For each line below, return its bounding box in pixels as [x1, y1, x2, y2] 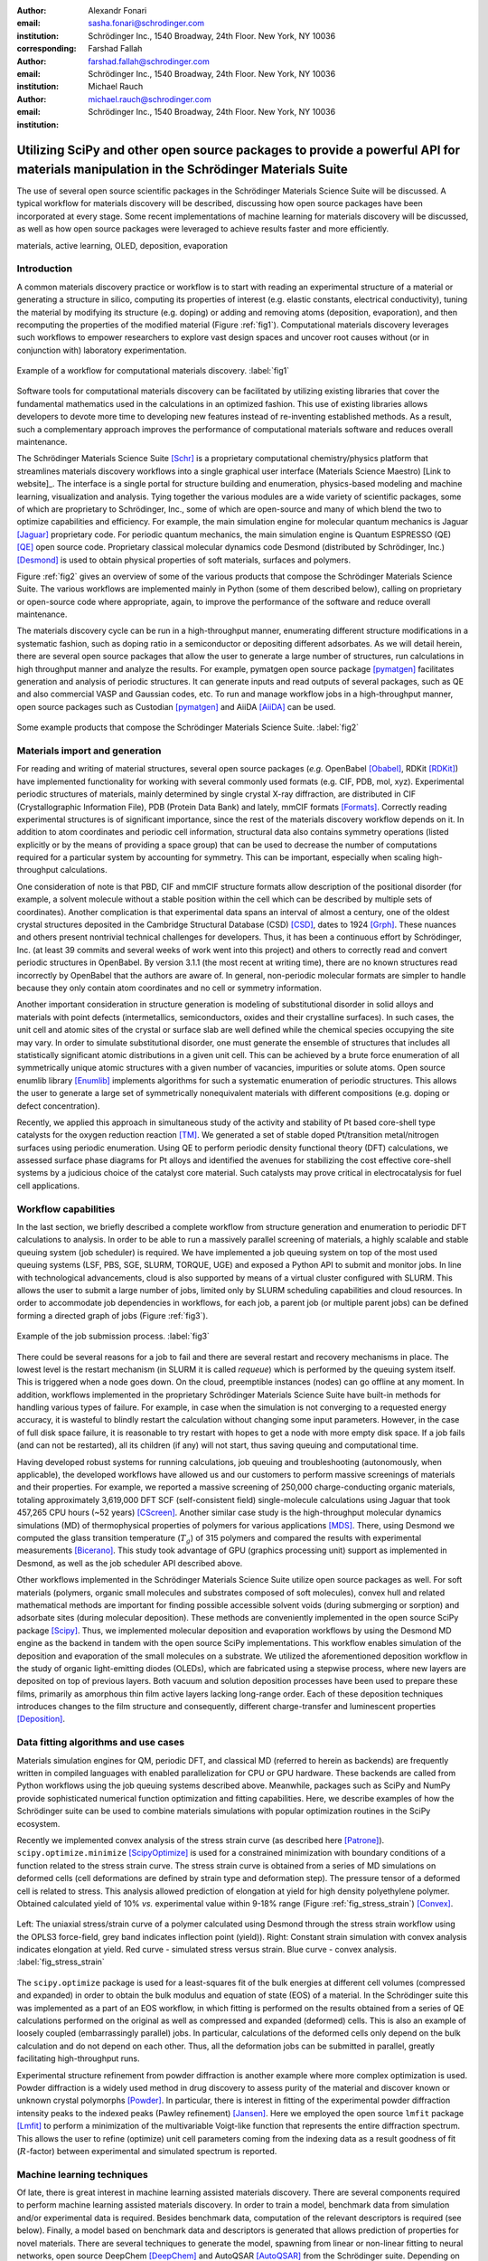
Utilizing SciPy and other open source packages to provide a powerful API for [16, 143, 461, 158]
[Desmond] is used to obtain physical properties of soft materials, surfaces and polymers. [16, 554, 352, 565]
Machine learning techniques [16, 2168, 148, 2181]
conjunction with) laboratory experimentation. [16, 345, 187, 355]
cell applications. [16, 1180, 80, 1191]
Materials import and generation [16, 744, 162, 757]
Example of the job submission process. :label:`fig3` [16, 1330, 210, 1342]
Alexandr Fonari [88, 5, 147, 15]
